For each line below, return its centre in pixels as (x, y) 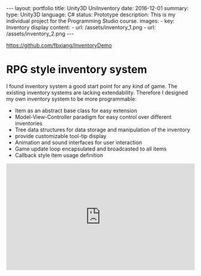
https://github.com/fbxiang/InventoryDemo (59, 45)
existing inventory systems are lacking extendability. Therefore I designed (97, 92)
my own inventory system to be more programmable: (71, 99)
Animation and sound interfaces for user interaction (78, 142)
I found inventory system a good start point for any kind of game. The (92, 86)
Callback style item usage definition (59, 155)
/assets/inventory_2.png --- (40, 34)
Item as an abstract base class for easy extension (76, 110)
